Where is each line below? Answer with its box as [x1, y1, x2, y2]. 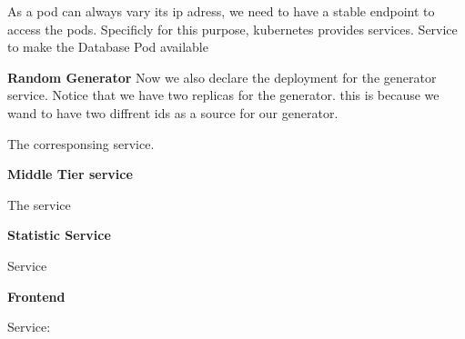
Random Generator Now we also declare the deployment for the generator [7, 67, 437, 86]
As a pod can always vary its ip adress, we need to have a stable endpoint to [7, 2, 435, 20]
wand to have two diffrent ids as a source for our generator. [7, 103, 339, 122]
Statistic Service [7, 225, 111, 244]
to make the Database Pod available [7, 37, 208, 56]
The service [7, 194, 71, 214]
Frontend [7, 286, 66, 305]
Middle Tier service [7, 165, 133, 184]
